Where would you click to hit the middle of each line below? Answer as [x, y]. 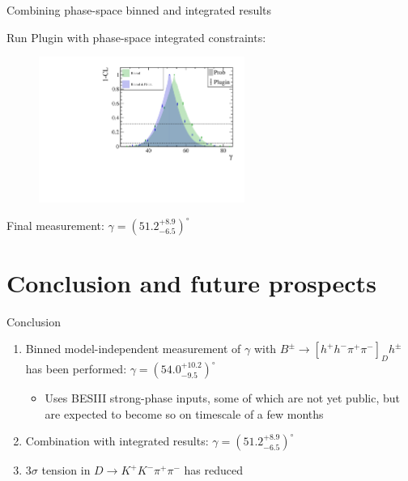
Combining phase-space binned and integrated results [139, 10]
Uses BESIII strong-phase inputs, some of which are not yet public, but [223, 398]
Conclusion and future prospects [191, 282]
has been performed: [76, 369]
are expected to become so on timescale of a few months [184, 413]
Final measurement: [55, 225]
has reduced [213, 470]
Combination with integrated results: [117, 441]
